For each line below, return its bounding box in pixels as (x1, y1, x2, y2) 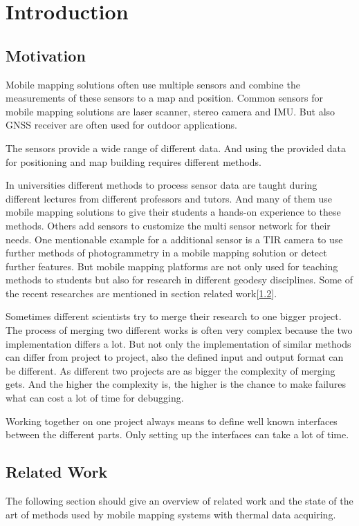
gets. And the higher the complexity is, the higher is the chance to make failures (6, 377, 346, 391)
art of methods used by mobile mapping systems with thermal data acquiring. (6, 507, 336, 521)
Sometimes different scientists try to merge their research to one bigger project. (6, 309, 342, 323)
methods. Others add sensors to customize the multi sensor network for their (6, 218, 331, 232)
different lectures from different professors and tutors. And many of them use (6, 191, 333, 205)
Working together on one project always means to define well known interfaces (6, 413, 338, 428)
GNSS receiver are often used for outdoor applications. (6, 118, 237, 132)
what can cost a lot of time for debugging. (6, 391, 184, 405)
